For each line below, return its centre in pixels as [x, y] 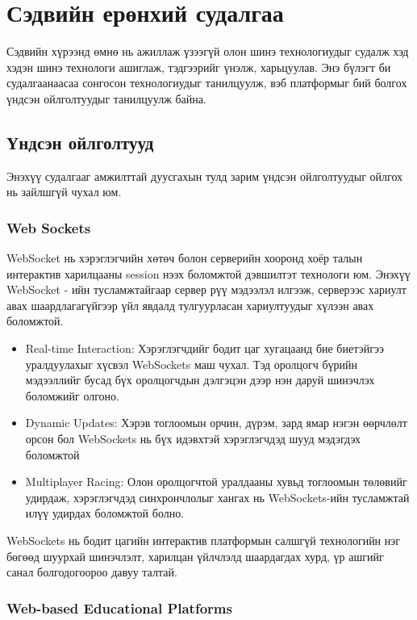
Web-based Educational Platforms [119, 607]
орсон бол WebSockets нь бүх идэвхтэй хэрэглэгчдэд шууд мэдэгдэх [193, 439]
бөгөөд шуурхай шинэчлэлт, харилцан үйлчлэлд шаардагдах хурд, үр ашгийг [195, 556]
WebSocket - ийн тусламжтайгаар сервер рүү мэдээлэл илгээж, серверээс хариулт [206, 289]
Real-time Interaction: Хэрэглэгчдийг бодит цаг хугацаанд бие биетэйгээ [204, 348]
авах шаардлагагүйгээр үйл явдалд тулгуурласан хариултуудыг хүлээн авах [190, 305]
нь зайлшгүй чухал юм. [64, 192]
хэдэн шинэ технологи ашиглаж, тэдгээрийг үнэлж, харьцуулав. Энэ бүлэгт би [199, 67]
